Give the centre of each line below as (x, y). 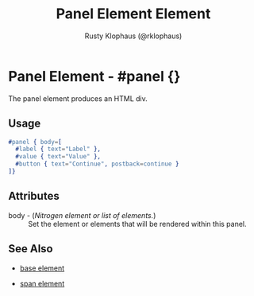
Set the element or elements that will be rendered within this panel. (138, 224)
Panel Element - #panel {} (94, 76)
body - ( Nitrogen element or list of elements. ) (82, 215)
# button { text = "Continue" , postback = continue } (97, 164)
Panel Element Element (133, 14)
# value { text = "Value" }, (58, 157)
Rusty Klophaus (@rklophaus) (133, 36)
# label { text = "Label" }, (58, 149)
